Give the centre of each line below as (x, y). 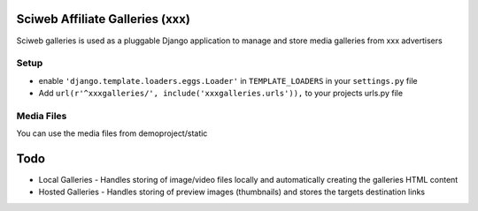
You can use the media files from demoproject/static (112, 133)
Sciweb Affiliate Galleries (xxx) (103, 19)
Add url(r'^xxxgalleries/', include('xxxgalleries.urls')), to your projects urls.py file (220, 94)
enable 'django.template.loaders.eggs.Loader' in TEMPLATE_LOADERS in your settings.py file (228, 80)
